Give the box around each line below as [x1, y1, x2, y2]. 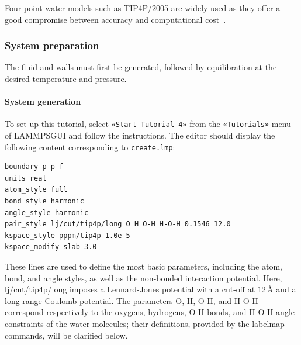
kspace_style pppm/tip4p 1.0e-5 [5, 231, 130, 240]
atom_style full [5, 185, 68, 194]
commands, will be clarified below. [5, 329, 128, 341]
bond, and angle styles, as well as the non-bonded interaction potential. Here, [5, 271, 282, 284]
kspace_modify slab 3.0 [5, 243, 97, 251]
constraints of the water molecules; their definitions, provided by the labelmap [5, 318, 285, 330]
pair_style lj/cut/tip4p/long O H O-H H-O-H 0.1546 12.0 [5, 220, 231, 229]
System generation [5, 95, 81, 108]
